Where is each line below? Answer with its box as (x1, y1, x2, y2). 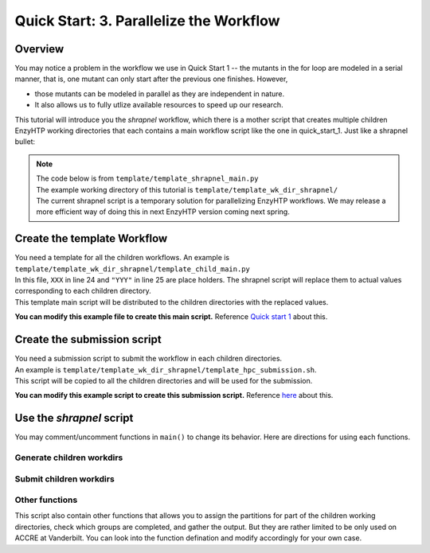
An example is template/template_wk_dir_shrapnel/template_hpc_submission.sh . (14, 364, 318, 374)
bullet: (14, 137, 36, 146)
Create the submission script (14, 333, 162, 346)
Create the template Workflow (14, 232, 168, 246)
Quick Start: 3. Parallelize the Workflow (14, 12, 280, 29)
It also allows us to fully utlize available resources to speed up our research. (34, 100, 283, 110)
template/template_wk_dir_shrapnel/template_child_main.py (14, 264, 251, 274)
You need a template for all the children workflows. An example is (14, 253, 230, 263)
